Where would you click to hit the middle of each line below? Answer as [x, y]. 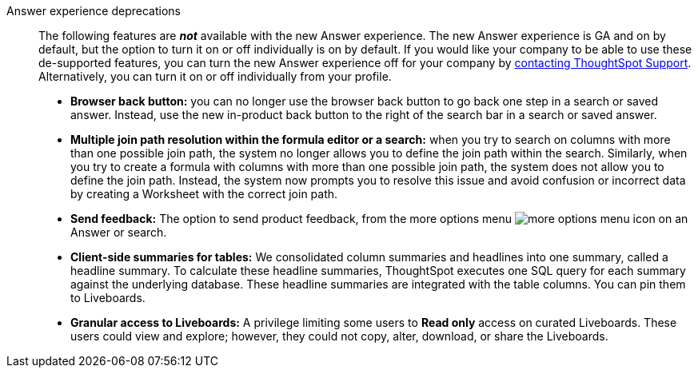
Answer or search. [119, 232]
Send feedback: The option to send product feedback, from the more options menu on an [379, 219]
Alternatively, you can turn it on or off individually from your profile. [215, 76]
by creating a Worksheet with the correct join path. [204, 194]
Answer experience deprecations [94, 11]
